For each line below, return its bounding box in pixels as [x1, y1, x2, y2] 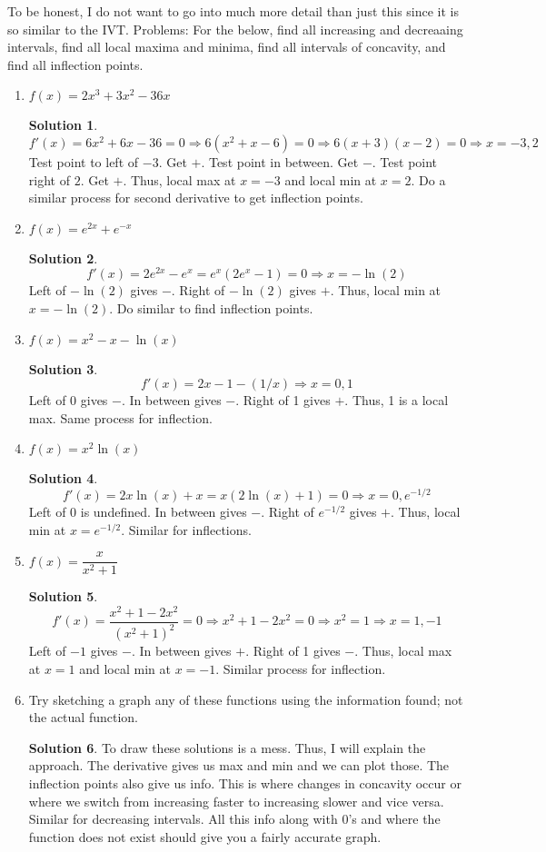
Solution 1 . [28, 115, 98, 134]
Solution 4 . [28, 469, 98, 488]
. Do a [411, 170, 446, 189]
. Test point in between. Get [201, 152, 359, 171]
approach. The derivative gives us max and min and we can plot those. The [28, 756, 450, 775]
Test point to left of [28, 152, 139, 171]
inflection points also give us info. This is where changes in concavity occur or [28, 773, 462, 792]
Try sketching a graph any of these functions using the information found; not [28, 689, 463, 708]
